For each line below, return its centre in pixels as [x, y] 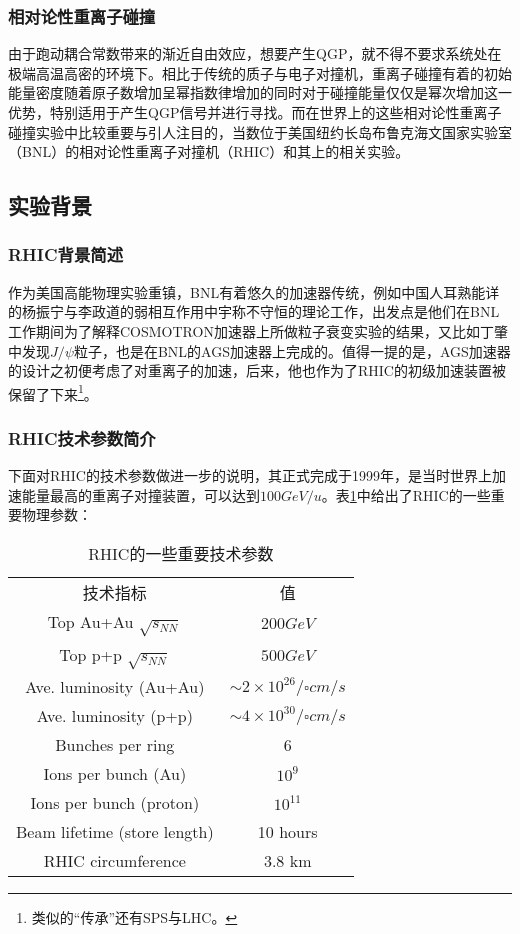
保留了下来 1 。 [53, 392]
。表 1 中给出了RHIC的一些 [406, 494]
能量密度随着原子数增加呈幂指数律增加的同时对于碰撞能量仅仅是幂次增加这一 [260, 92]
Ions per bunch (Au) [115, 774]
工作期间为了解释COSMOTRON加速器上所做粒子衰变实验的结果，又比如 [244, 330]
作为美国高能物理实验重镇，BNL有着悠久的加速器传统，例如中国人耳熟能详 [254, 291]
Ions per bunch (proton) [115, 803]
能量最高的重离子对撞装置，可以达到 [140, 494]
